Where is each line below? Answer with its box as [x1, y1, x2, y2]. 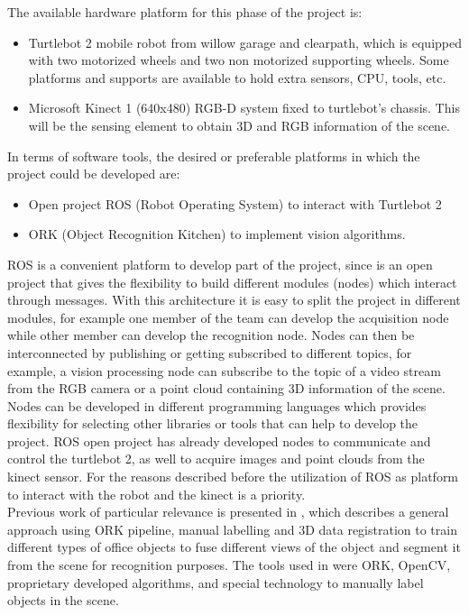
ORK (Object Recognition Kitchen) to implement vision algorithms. [28, 225, 406, 243]
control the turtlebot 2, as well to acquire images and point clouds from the [7, 449, 425, 468]
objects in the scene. [7, 591, 119, 610]
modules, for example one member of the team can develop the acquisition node [7, 307, 449, 326]
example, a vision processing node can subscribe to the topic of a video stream [7, 361, 441, 380]
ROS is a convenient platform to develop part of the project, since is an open [7, 254, 433, 273]
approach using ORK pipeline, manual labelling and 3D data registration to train [7, 519, 457, 538]
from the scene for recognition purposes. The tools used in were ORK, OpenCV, [7, 555, 451, 574]
